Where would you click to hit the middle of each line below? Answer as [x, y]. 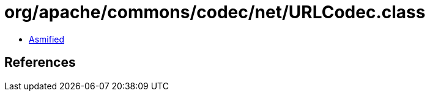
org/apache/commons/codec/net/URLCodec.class [215, 12]
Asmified [47, 39]
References [40, 63]
